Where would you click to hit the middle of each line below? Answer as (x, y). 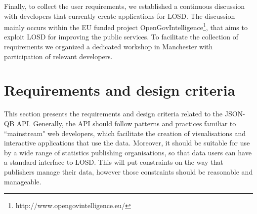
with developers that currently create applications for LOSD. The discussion (120, 16)
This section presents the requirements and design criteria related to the (113, 114)
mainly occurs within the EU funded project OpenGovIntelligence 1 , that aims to (126, 26)
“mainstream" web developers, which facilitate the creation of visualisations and (125, 133)
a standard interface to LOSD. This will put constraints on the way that (114, 162)
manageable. (23, 181)
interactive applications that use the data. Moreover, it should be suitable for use (127, 143)
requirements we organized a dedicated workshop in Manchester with (108, 47)
